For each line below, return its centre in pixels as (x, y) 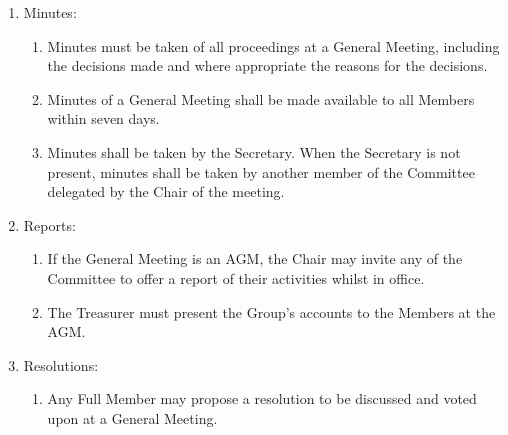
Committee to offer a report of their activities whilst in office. (236, 277)
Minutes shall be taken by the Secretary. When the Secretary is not (254, 151)
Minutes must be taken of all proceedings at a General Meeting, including (273, 45)
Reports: (49, 224)
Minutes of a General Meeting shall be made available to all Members (261, 98)
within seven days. (103, 118)
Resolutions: (61, 364)
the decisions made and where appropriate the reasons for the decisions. (267, 65)
